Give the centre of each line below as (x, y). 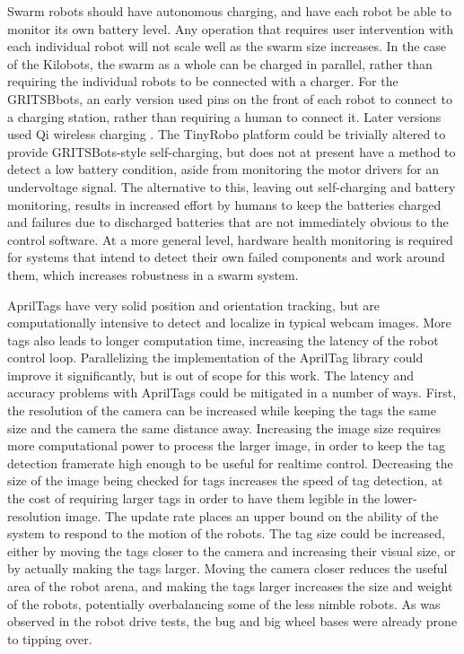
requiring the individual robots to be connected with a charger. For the (203, 81)
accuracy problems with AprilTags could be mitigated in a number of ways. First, (232, 392)
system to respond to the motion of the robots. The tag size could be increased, (226, 533)
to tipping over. (50, 638)
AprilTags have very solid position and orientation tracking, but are (194, 305)
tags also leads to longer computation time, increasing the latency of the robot (223, 340)
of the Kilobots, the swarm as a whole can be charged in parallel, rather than (220, 63)
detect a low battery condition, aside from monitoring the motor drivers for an (223, 169)
